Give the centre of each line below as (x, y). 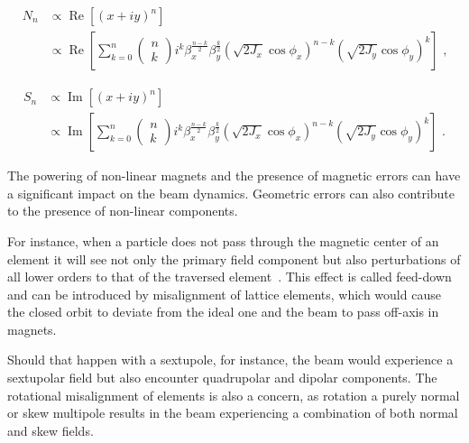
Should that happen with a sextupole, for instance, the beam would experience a (230, 360)
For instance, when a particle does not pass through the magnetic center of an (223, 240)
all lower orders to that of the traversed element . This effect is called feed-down (230, 277)
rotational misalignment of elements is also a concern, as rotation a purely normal (234, 395)
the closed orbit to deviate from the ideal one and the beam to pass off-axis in (223, 312)
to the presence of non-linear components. (123, 211)
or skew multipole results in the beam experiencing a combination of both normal (233, 413)
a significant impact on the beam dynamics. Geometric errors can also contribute (231, 193)
